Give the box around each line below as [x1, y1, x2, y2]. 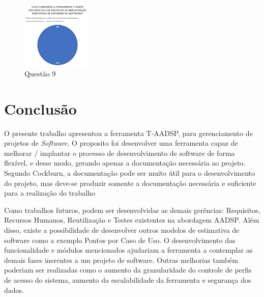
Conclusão [4, 98, 77, 119]
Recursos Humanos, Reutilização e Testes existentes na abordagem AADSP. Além [4, 214, 259, 225]
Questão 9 [24, 68, 56, 78]
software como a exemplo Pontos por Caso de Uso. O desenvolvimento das [4, 234, 236, 245]
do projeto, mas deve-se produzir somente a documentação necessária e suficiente [4, 177, 256, 188]
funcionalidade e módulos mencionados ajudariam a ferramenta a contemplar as [4, 245, 253, 255]
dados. [4, 284, 24, 295]
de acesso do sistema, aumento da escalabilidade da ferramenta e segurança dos [4, 274, 251, 285]
